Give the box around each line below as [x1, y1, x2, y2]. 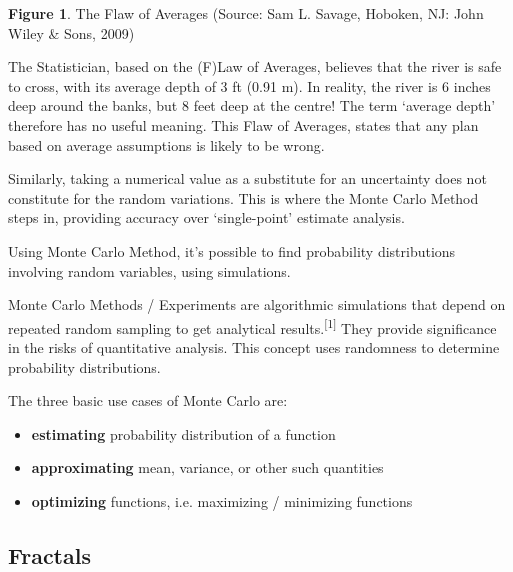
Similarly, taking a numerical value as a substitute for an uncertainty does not [8, 168, 487, 189]
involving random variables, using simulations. [8, 260, 291, 281]
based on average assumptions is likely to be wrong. [8, 134, 325, 155]
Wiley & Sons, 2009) [8, 22, 135, 43]
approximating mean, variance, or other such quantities [31, 457, 384, 478]
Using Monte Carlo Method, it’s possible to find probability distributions [8, 240, 456, 261]
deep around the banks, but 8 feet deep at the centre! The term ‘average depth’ [8, 95, 496, 116]
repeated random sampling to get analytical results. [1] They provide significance [8, 314, 497, 338]
